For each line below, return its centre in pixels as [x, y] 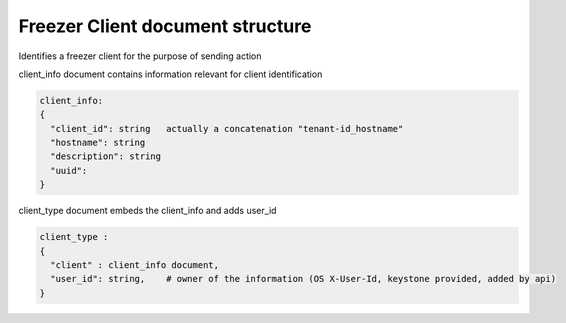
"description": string [106, 156]
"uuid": [69, 170]
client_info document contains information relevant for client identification [170, 74]
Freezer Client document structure [165, 26]
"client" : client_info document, [135, 265]
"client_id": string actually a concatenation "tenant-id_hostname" [227, 128]
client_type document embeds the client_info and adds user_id [147, 211]
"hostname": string [98, 143]
